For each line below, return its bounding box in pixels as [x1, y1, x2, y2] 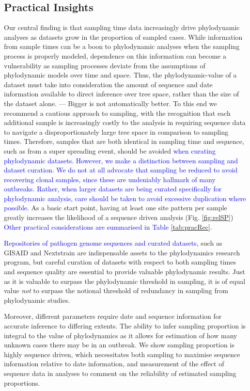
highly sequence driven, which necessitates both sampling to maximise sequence [4, 349, 240, 359]
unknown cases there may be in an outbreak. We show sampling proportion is [4, 340, 234, 350]
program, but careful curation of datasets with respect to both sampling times [4, 257, 236, 267]
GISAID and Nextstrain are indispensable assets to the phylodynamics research [4, 247, 240, 257]
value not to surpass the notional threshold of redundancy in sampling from [4, 285, 228, 296]
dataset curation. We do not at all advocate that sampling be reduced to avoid [4, 165, 238, 175]
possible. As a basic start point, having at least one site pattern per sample [4, 203, 227, 213]
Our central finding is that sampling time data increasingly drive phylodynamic [4, 22, 240, 32]
